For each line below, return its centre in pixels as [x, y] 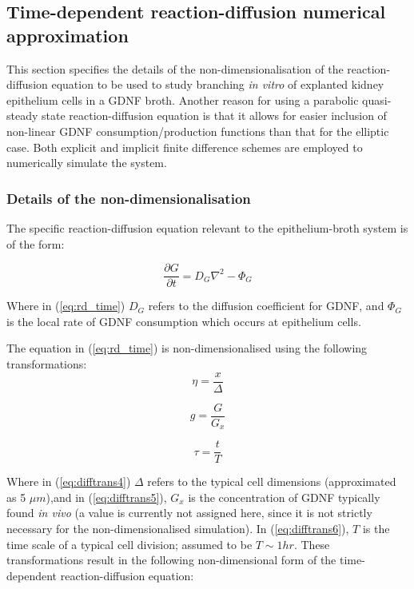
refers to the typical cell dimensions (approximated [272, 482]
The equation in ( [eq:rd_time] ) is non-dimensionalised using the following [187, 348]
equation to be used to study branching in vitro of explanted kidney [218, 84]
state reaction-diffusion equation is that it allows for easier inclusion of [214, 115]
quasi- [377, 99]
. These [312, 544]
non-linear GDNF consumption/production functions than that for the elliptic [198, 131]
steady [22, 115]
